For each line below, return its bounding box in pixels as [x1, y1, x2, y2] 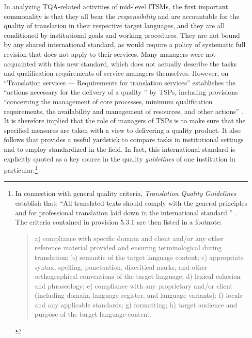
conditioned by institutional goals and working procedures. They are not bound [4, 30, 240, 40]
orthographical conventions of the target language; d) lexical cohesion [34, 271, 241, 281]
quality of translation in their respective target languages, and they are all [4, 20, 224, 31]
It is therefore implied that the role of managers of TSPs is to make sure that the [4, 115, 246, 126]
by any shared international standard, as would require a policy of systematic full [4, 39, 246, 49]
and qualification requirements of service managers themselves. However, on [4, 68, 229, 78]
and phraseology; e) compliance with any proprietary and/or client [34, 280, 233, 290]
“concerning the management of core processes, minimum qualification [4, 96, 213, 106]
